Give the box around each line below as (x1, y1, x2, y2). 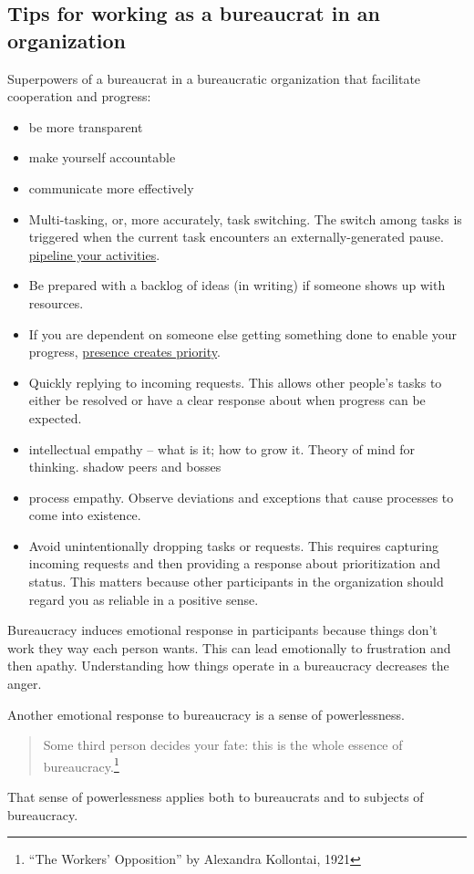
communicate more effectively (28, 178, 194, 197)
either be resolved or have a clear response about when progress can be (28, 390, 426, 410)
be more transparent (28, 117, 143, 136)
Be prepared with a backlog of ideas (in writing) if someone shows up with (28, 276, 446, 295)
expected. (28, 408, 82, 427)
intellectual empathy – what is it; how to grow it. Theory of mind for (28, 439, 416, 458)
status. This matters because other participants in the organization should (28, 572, 444, 591)
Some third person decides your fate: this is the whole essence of (43, 735, 403, 754)
